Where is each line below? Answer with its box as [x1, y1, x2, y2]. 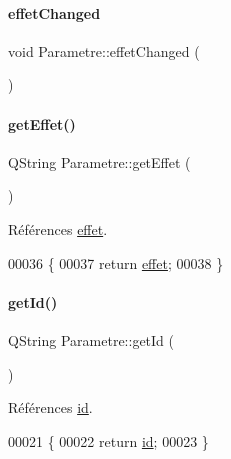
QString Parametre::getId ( [8, 329, 174, 350]
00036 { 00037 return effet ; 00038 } [8, 252, 224, 273]
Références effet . [8, 218, 108, 239]
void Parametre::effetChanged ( [8, 40, 200, 61]
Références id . [8, 397, 93, 418]
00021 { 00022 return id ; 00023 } [8, 430, 209, 451]
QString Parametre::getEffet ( [8, 151, 191, 172]
